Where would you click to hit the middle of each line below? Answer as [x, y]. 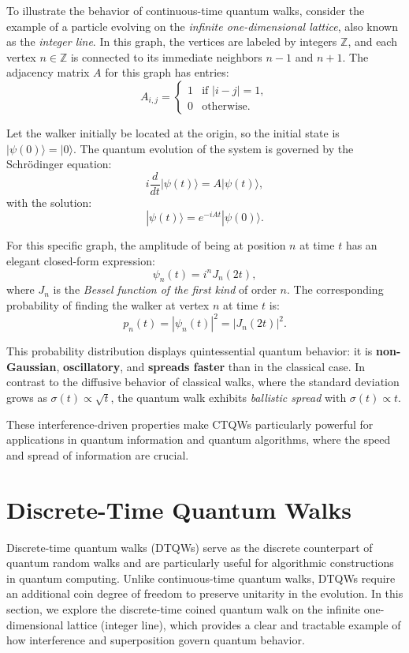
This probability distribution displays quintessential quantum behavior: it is [190, 351]
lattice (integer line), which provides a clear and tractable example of [234, 624]
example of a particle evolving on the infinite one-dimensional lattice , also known [203, 26]
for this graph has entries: [167, 72]
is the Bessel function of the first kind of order [165, 289]
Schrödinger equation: [59, 164]
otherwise [225, 106]
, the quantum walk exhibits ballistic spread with [229, 397]
